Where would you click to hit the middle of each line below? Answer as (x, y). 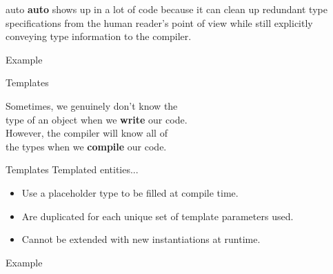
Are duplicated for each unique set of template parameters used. (158, 216)
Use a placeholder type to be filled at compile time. (130, 192)
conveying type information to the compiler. (99, 36)
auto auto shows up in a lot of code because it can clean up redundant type (166, 9)
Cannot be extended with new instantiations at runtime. (141, 239)
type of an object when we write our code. (97, 119)
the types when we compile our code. (86, 146)
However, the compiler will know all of (87, 133)
